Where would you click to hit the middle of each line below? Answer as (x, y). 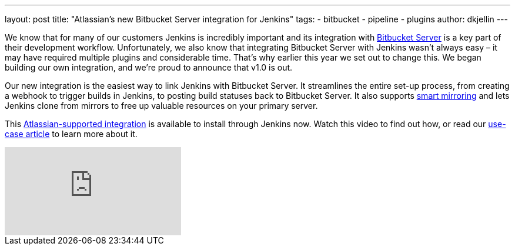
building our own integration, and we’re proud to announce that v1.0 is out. (149, 67)
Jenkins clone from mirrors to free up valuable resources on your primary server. (161, 106)
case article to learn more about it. (71, 134)
